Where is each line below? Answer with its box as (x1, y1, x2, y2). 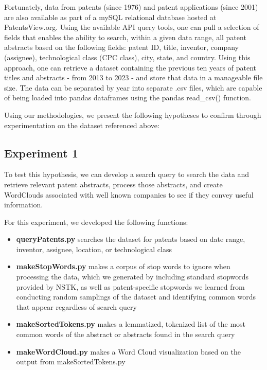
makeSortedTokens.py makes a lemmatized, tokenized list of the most (16, 319, 246, 329)
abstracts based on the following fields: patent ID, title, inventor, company (4, 42, 239, 52)
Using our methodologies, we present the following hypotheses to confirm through (4, 109, 261, 120)
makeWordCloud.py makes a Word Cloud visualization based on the (16, 346, 241, 357)
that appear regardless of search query (16, 301, 137, 312)
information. (4, 199, 43, 210)
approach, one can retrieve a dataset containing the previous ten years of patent (4, 62, 257, 73)
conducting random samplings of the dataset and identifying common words (16, 291, 256, 302)
